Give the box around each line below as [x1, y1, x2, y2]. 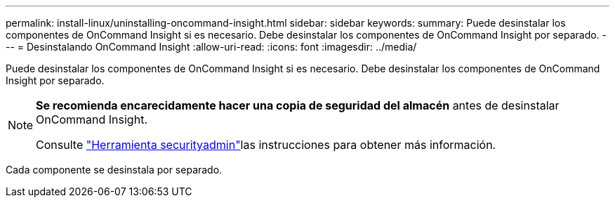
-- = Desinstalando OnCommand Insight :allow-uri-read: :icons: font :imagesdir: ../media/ [6, 41, 417, 53]
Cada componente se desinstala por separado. [6, 164, 223, 176]
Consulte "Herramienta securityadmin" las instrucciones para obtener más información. [36, 138, 496, 152]
